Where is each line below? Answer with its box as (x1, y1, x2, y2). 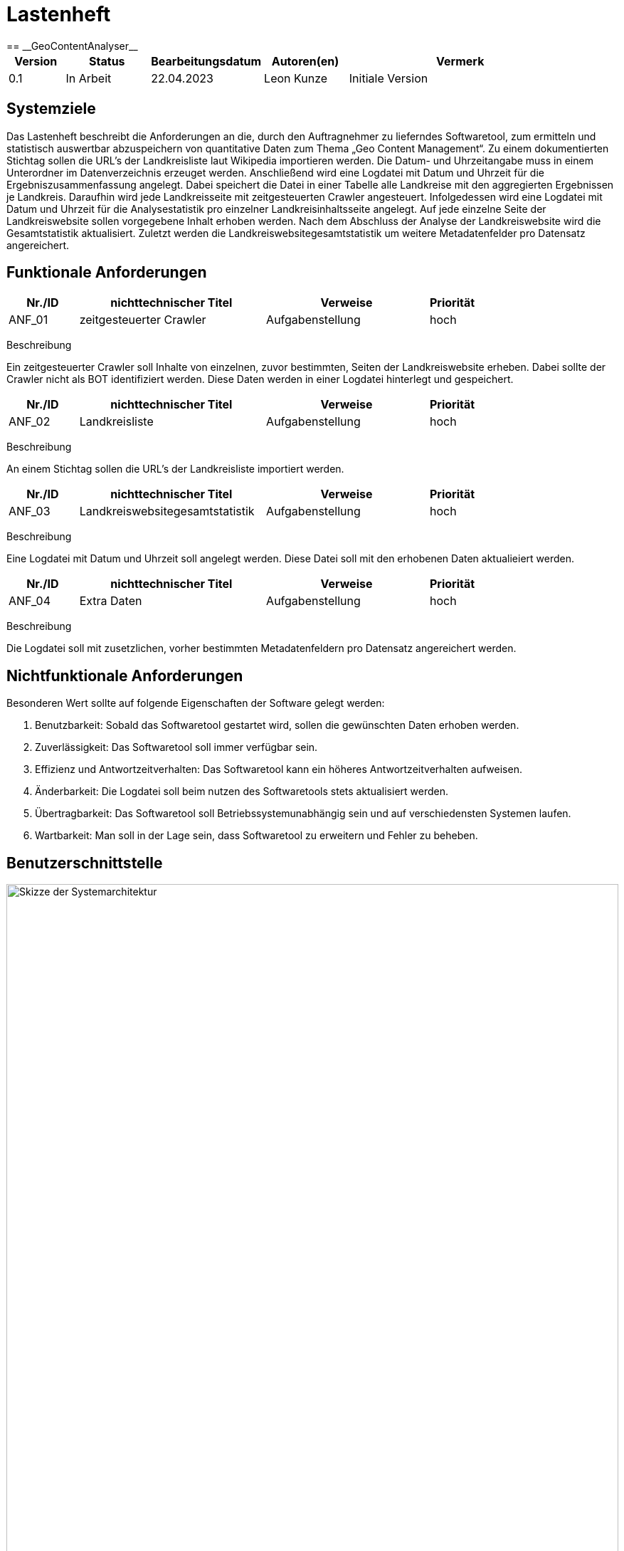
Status (89, 53, 125, 68)
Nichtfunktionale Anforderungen (6, 666, 243, 685)
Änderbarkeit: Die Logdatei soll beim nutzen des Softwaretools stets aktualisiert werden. (35, 785, 448, 798)
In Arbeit (65, 70, 112, 85)
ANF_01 (9, 312, 48, 327)
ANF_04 (9, 594, 51, 609)
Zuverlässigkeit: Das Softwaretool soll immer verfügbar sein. (35, 741, 318, 754)
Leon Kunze (264, 70, 328, 85)
